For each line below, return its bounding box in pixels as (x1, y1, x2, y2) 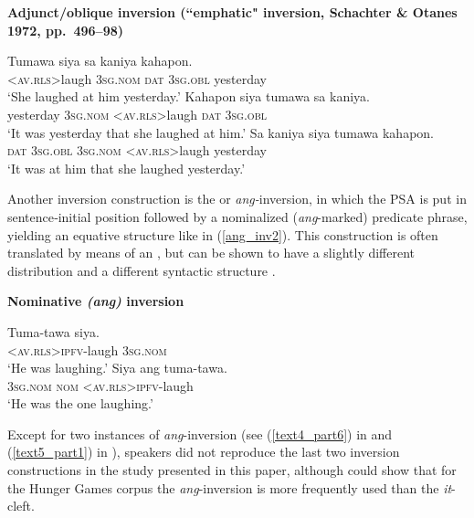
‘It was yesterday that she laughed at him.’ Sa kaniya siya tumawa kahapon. (7, 122, 435, 142)
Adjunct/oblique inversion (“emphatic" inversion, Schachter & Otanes (7, 3, 458, 21)
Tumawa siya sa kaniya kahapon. (7, 51, 193, 70)
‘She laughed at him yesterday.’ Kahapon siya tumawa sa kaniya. (7, 87, 370, 106)
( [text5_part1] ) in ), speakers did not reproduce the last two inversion (7, 442, 400, 461)
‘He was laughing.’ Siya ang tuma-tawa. (7, 358, 227, 377)
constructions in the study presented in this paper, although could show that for (7, 460, 457, 480)
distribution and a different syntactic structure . (7, 260, 276, 280)
